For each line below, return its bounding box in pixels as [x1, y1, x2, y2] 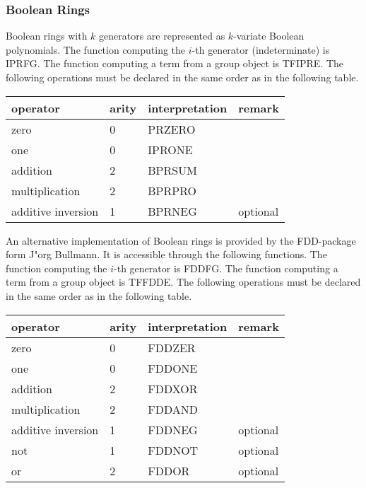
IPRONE [148, 141, 193, 158]
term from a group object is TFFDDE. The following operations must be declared [6, 274, 361, 289]
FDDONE [148, 359, 198, 376]
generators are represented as [99, 28, 225, 43]
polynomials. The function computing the [6, 42, 186, 57]
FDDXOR [148, 380, 198, 397]
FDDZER [148, 339, 196, 356]
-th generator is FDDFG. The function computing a [114, 260, 338, 275]
